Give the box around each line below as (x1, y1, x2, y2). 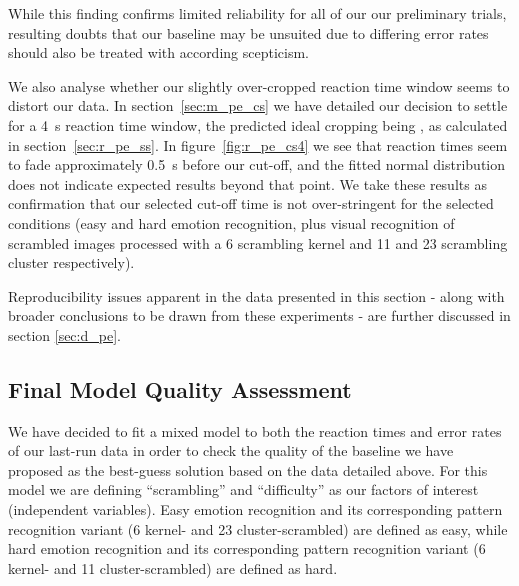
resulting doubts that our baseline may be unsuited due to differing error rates (8, 22, 489, 43)
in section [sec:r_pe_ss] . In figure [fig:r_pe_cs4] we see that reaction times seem (8, 134, 508, 155)
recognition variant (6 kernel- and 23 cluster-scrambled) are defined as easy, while (8, 518, 508, 539)
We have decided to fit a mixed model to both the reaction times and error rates (8, 420, 502, 441)
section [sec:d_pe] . (8, 324, 121, 345)
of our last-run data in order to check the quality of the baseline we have (8, 440, 454, 461)
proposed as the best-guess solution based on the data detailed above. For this (8, 459, 488, 480)
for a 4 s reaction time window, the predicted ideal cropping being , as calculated (8, 114, 508, 135)
